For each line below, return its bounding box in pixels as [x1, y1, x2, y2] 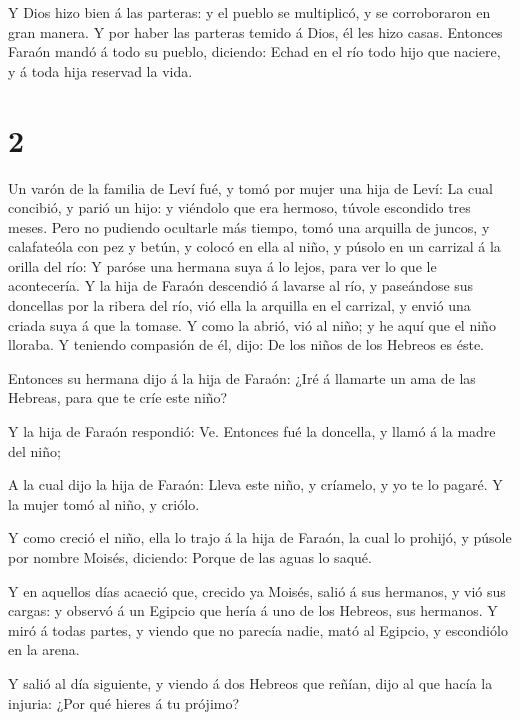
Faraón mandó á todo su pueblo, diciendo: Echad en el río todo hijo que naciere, [8, 41, 501, 62]
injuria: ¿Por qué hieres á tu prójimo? [8, 692, 240, 713]
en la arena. [8, 639, 80, 660]
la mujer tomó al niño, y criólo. [8, 493, 200, 514]
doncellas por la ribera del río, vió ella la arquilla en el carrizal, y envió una [8, 295, 471, 316]
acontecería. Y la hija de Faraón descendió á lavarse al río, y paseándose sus [8, 275, 474, 296]
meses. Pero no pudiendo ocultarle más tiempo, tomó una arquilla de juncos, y [8, 216, 490, 237]
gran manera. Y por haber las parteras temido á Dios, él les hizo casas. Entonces [8, 21, 503, 42]
